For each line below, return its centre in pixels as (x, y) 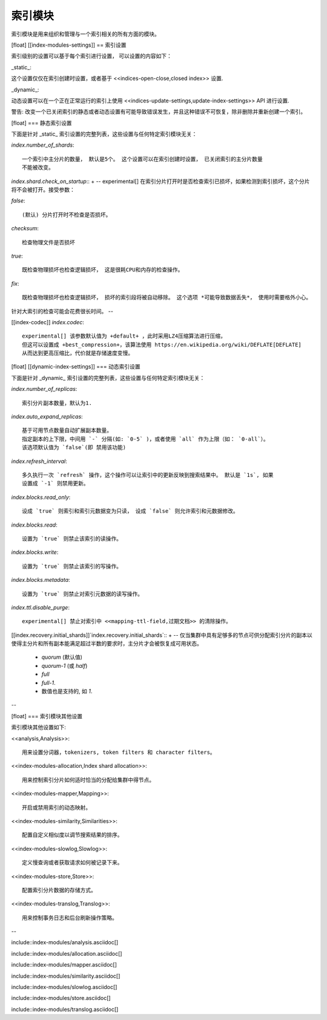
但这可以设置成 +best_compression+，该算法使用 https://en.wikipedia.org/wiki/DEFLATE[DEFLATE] (162, 345)
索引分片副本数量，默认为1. (57, 403)
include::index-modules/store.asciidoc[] (61, 998)
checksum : (25, 228)
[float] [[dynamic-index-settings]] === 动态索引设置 (76, 367)
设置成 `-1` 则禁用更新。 (55, 484)
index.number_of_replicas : (44, 389)
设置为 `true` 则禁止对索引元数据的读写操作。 (83, 594)
